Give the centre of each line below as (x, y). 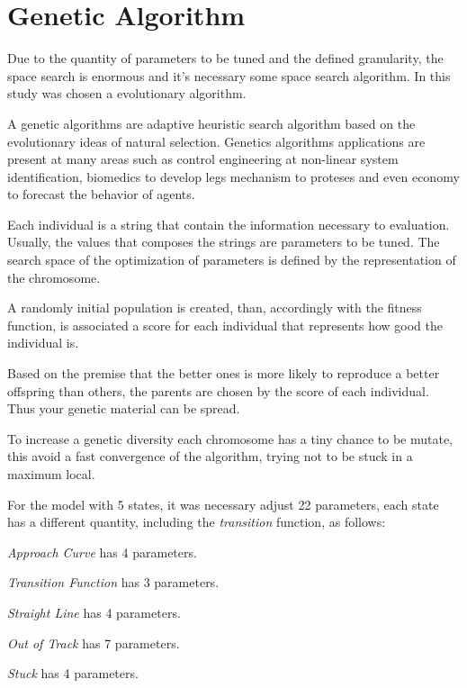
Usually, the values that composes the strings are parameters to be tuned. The (224, 242)
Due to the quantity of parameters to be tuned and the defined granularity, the (225, 58)
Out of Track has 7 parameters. (94, 643)
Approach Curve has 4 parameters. (102, 552)
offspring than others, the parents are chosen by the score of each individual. (218, 390)
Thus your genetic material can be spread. (124, 408)
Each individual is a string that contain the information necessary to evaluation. (229, 224)
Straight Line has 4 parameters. (94, 612)
